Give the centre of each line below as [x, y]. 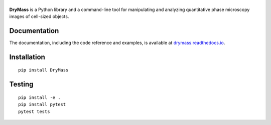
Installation [27, 57]
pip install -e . [39, 97]
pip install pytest [42, 104]
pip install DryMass [43, 70]
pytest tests [34, 111]
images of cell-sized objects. [39, 16]
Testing [21, 84]
